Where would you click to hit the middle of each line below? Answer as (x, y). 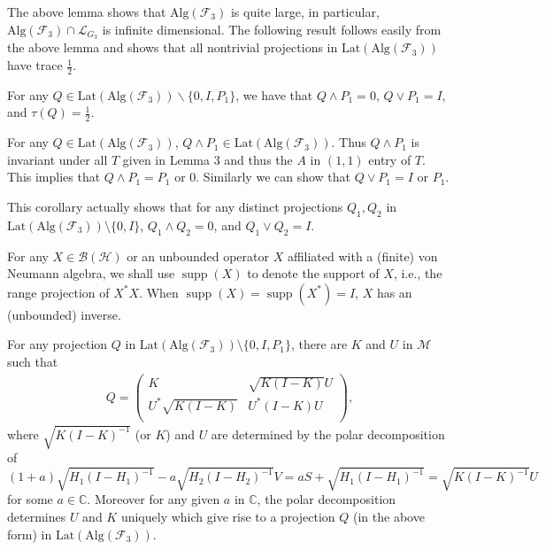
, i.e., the (418, 273)
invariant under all (58, 159)
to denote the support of (313, 273)
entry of (390, 159)
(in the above (388, 516)
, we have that (274, 94)
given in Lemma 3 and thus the (208, 159)
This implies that (54, 177)
